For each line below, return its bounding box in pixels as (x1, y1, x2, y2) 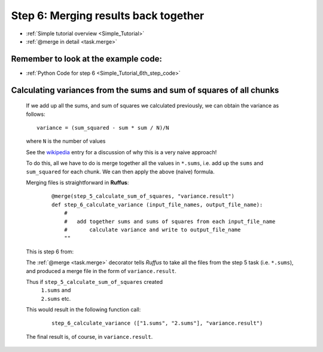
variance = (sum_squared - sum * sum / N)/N (36, 124, 170, 131)
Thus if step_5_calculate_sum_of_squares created (26, 278, 163, 285)
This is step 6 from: (26, 248, 74, 255)
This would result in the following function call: (26, 306, 141, 313)
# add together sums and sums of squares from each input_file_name (63, 218, 276, 225)
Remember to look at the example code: (11, 54, 163, 64)
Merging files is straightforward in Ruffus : (26, 179, 129, 186)
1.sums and (41, 287, 71, 294)
